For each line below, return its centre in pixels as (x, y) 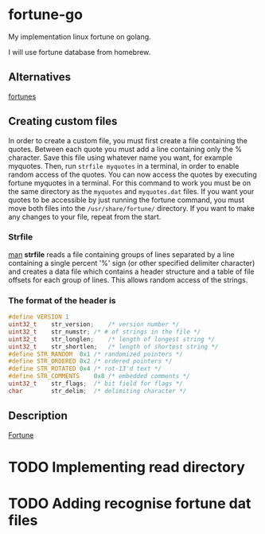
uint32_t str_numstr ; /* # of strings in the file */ (105, 332)
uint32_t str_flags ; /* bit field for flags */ (95, 384)
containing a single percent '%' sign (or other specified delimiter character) (132, 263)
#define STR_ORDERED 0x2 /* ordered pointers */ (90, 361)
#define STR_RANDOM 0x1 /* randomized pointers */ (95, 354)
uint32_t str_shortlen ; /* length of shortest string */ (113, 347)
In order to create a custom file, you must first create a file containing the (128, 140)
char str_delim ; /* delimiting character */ (97, 391)
